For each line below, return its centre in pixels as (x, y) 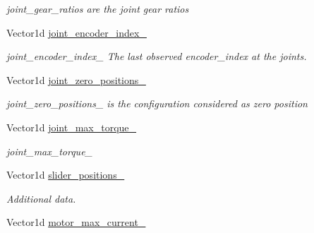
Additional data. (41, 198)
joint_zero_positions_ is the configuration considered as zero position (157, 103)
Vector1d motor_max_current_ (76, 222)
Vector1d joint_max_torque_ (72, 127)
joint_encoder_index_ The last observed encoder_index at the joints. (157, 56)
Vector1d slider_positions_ (66, 175)
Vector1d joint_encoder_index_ (77, 32)
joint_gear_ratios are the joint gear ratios (98, 8)
